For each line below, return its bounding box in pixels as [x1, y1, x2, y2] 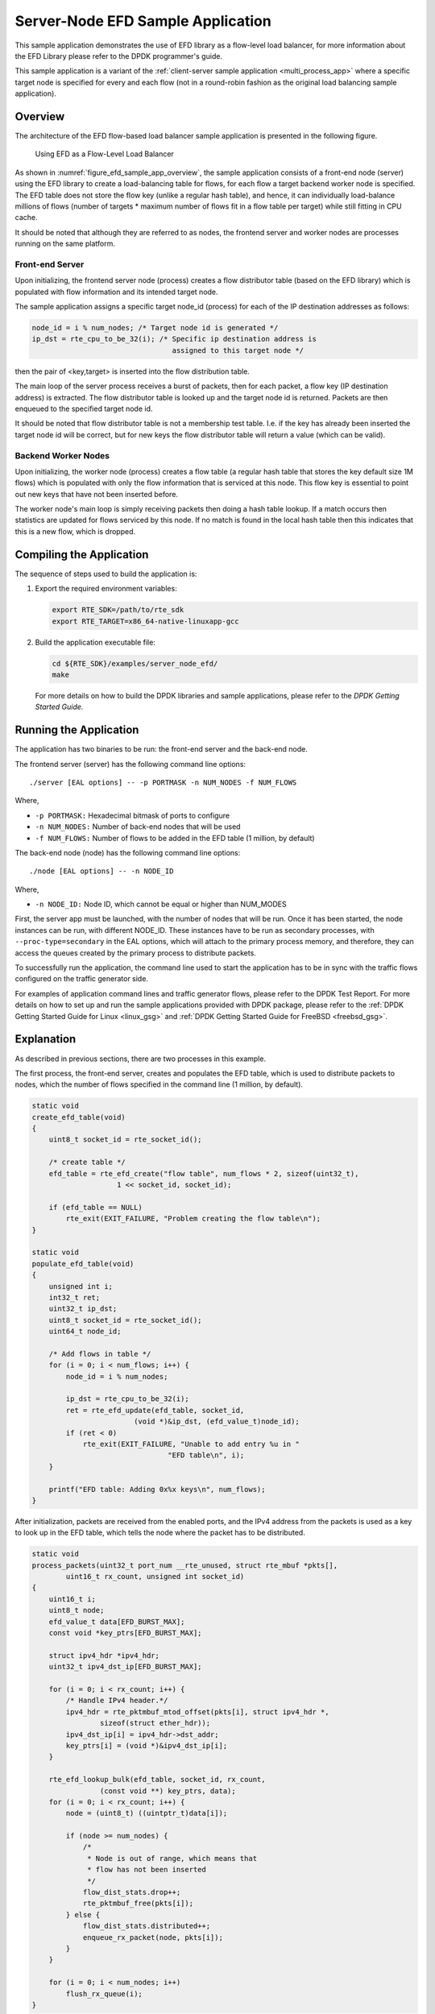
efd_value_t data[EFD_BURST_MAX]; [48, 1617, 185, 1627]
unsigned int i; [48, 1282, 113, 1291]
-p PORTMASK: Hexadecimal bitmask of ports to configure [35, 810, 230, 820]
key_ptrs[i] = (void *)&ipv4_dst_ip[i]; [65, 1741, 228, 1750]
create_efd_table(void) [31, 1113, 126, 1121]
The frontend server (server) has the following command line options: [14, 759, 246, 769]
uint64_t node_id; [48, 1327, 122, 1336]
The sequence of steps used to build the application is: [14, 569, 197, 578]
